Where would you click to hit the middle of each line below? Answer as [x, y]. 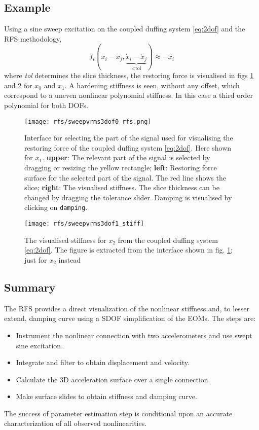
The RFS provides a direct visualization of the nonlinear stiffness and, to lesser [127, 308]
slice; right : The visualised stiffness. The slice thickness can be [122, 187]
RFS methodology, [33, 38]
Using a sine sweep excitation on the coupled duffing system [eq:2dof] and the [125, 29]
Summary [30, 287]
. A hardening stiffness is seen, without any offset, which [152, 85]
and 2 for [18, 85]
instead [70, 259]
